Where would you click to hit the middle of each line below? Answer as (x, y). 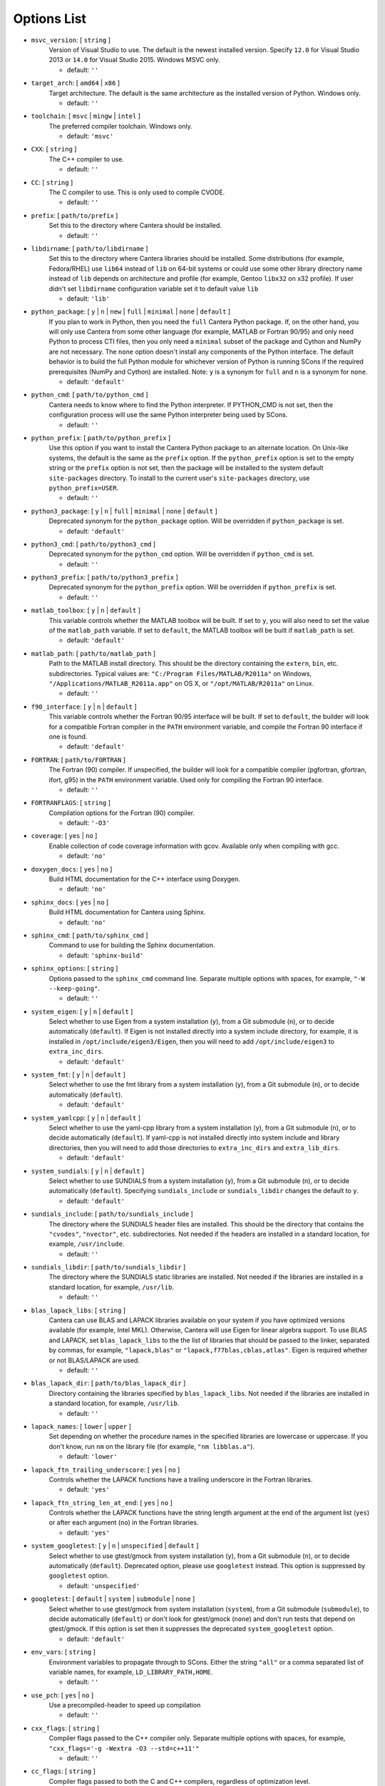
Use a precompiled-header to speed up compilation (125, 1705)
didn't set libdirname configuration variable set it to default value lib (154, 289)
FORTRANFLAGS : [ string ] (71, 803)
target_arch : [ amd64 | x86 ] (76, 83)
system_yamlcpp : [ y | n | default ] (86, 1117)
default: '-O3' (88, 823)
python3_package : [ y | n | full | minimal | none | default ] (124, 511)
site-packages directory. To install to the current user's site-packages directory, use (179, 478)
